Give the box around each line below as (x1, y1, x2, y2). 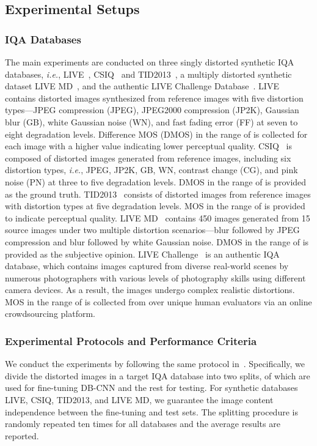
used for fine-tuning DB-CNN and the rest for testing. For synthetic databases (5, 381, 298, 394)
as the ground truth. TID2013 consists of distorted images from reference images (5, 187, 311, 200)
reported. (5, 429, 39, 442)
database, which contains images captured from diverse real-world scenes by (5, 259, 289, 272)
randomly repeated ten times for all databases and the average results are (5, 417, 280, 430)
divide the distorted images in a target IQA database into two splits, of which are (5, 369, 310, 382)
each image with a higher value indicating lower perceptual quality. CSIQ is (5, 139, 292, 152)
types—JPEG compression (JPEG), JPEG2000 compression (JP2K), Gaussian (5, 103, 299, 116)
